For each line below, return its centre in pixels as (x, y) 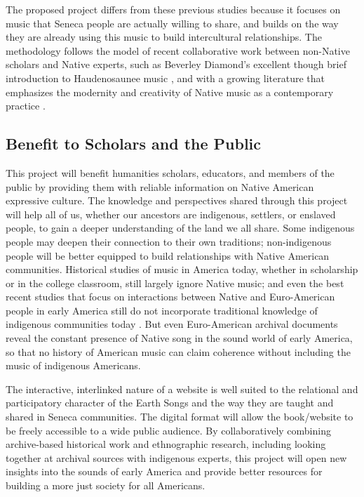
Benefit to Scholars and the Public (134, 144)
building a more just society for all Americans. (106, 485)
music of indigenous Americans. (73, 365)
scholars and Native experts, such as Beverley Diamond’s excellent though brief (176, 64)
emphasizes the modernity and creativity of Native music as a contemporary (170, 92)
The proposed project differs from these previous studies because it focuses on (173, 9)
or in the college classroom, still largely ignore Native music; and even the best (175, 283)
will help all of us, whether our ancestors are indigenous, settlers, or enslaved (171, 214)
